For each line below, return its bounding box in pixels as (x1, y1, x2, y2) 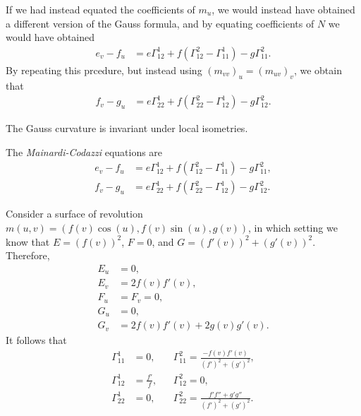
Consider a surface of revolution (6, 206, 143, 221)
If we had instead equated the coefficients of (6, 2, 195, 16)
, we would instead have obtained (212, 2, 355, 16)
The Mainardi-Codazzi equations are (6, 144, 163, 159)
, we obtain (293, 62, 342, 77)
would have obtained (6, 30, 95, 44)
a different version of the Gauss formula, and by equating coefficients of (6, 16, 314, 30)
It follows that (6, 333, 67, 347)
